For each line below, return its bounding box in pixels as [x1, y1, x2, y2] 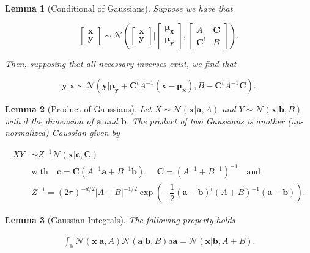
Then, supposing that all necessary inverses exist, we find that [5, 57, 237, 69]
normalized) [5, 126, 49, 139]
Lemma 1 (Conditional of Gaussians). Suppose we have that [5, 2, 233, 14]
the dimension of [31, 114, 94, 127]
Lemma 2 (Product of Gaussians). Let [5, 102, 152, 115]
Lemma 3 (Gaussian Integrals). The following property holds [5, 213, 235, 226]
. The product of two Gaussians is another [126, 114, 285, 127]
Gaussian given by [51, 126, 120, 139]
